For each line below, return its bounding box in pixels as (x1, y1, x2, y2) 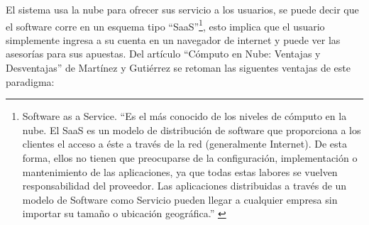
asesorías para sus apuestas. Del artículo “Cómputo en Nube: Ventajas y (6, 46, 321, 61)
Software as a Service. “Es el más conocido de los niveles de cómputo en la (22, 109, 347, 124)
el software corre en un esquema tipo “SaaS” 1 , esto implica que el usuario (6, 16, 325, 33)
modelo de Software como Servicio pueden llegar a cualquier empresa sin (22, 192, 338, 207)
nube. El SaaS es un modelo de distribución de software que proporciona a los (22, 122, 361, 137)
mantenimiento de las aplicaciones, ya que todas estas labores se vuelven (22, 164, 338, 179)
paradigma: (6, 74, 55, 89)
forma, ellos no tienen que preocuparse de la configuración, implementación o (22, 150, 358, 165)
